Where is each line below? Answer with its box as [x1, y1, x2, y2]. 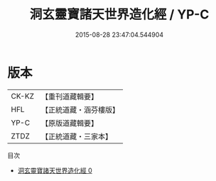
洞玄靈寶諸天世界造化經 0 [17, 166, 92, 175]
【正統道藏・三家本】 [40, 131, 112, 141]
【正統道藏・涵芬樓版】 [40, 104, 119, 114]
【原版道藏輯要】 [40, 118, 98, 128]
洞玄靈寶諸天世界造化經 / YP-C [29, 6, 210, 23]
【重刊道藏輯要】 [40, 92, 98, 102]
